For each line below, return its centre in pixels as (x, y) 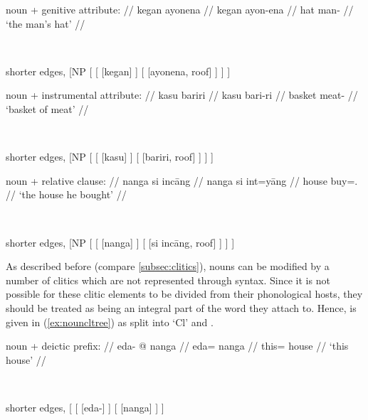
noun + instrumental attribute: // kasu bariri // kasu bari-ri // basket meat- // (182, 95)
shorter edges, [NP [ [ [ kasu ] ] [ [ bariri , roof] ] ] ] (110, 157)
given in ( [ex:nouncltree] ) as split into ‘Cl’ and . (110, 322)
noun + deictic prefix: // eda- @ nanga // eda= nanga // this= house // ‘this (177, 346)
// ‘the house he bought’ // (66, 194)
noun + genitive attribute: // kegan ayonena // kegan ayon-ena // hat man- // (180, 9)
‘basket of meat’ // (47, 108)
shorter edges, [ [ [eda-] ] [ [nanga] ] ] (85, 407)
